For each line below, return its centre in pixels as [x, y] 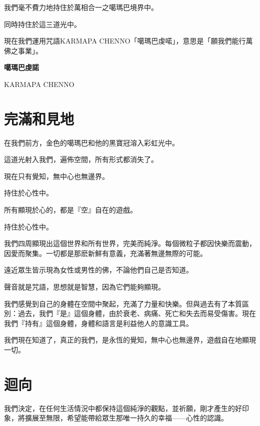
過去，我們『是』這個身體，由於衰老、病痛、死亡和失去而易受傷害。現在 [137, 313]
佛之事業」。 [23, 50]
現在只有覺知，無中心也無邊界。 [56, 176]
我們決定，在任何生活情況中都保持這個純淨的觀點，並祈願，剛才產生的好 [123, 408]
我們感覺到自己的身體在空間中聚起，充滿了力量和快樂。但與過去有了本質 [123, 303]
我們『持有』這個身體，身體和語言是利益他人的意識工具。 [98, 323]
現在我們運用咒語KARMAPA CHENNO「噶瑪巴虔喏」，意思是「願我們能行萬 [128, 41]
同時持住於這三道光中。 [42, 24]
